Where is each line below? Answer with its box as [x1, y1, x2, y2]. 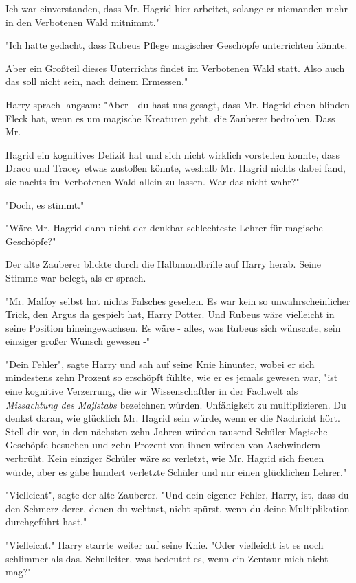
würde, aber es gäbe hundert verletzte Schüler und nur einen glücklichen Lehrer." [5, 464, 347, 479]
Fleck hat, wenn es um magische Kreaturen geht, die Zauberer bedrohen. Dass [5, 111, 335, 125]
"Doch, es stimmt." [5, 197, 85, 212]
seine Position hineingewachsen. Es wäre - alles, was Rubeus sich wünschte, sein [5, 320, 341, 334]
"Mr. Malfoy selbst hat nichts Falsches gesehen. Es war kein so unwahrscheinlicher [5, 293, 351, 308]
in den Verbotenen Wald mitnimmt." [5, 14, 159, 29]
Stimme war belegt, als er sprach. [5, 270, 146, 284]
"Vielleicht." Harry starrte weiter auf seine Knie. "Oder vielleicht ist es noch [5, 538, 324, 551]
